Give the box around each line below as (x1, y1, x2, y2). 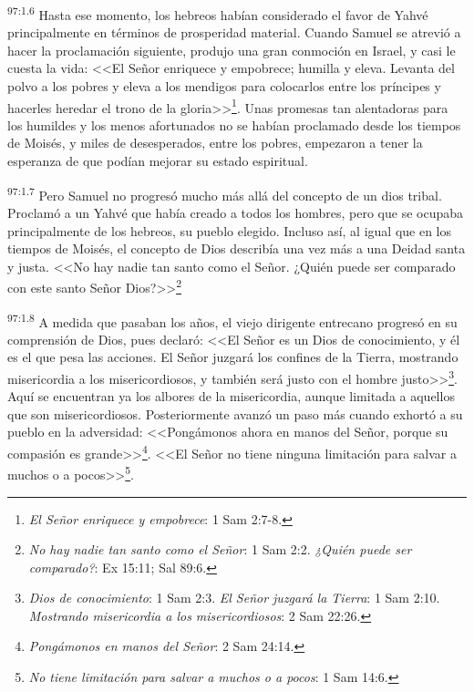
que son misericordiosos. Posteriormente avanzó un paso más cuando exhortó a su (7, 404, 463, 423)
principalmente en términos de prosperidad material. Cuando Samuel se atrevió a (7, 23, 461, 42)
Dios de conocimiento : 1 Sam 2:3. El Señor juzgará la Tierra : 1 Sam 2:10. (28, 588, 440, 607)
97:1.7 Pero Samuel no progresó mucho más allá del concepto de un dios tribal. (7, 182, 442, 204)
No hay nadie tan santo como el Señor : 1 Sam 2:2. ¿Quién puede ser (28, 540, 412, 559)
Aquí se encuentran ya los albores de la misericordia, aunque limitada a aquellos (7, 387, 455, 406)
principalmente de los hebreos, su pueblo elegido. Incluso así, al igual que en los (7, 221, 452, 240)
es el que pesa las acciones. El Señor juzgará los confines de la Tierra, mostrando (7, 347, 459, 367)
